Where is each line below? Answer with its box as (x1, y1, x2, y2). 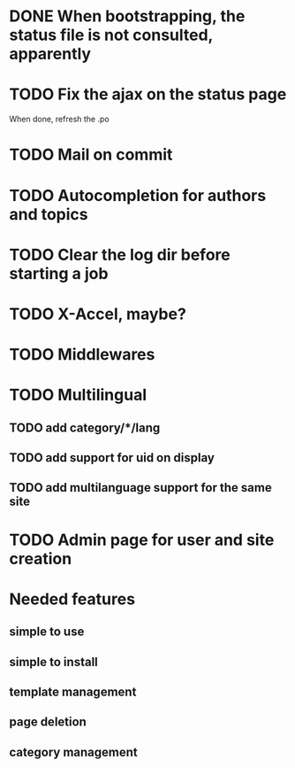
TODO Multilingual (9, 385, 147, 405)
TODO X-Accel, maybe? (9, 304, 187, 324)
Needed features (9, 589, 135, 609)
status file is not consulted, (9, 25, 214, 45)
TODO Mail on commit (9, 144, 173, 165)
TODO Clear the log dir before (9, 244, 231, 265)
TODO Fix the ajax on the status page (9, 84, 287, 105)
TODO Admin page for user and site (9, 530, 275, 550)
